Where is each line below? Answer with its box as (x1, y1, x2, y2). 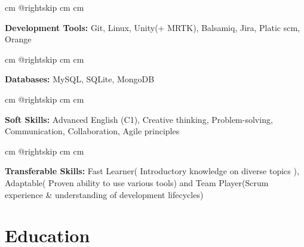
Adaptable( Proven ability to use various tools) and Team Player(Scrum (5, 176, 269, 189)
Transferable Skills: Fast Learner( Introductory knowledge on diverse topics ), (5, 165, 299, 177)
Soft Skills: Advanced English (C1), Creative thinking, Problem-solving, (5, 113, 273, 125)
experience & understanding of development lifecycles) (5, 188, 204, 200)
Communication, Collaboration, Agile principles (5, 125, 180, 137)
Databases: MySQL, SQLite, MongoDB (5, 73, 155, 85)
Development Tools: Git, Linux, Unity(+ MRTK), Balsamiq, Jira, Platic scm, (5, 21, 300, 33)
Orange (5, 33, 32, 45)
